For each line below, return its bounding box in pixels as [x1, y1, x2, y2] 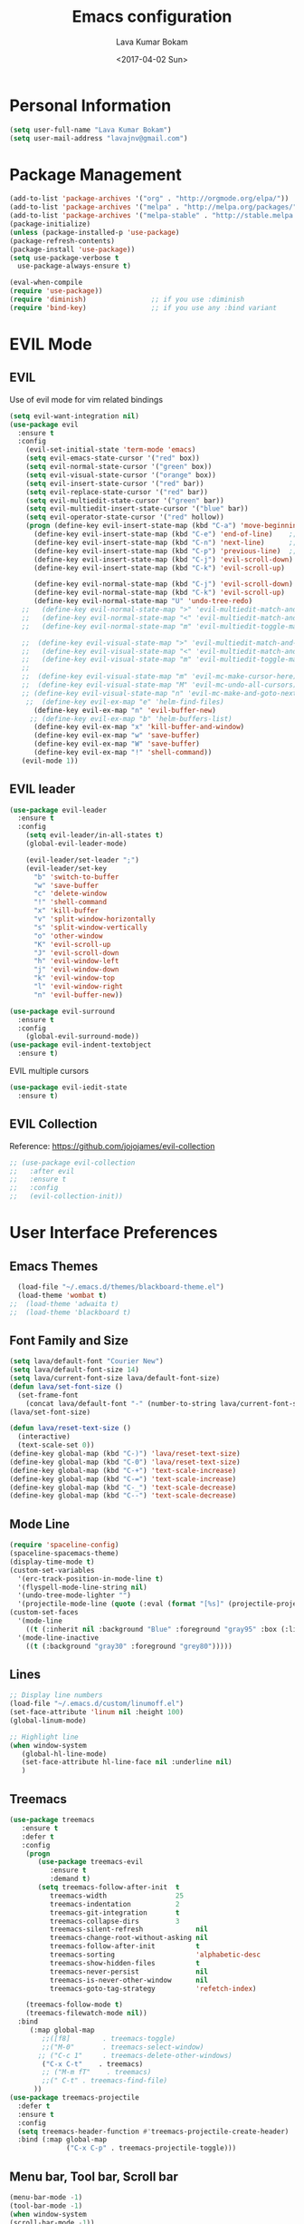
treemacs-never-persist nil [49, 1966, 208, 1976]
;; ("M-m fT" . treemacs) [42, 2068, 152, 2077]
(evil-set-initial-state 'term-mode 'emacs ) [25, 445, 196, 454]
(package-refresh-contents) [9, 236, 116, 246]
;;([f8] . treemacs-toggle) [42, 2034, 176, 2043]
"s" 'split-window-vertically [33, 922, 147, 932]
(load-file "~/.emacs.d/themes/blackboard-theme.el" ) [17, 1283, 224, 1292]
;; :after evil [9, 1166, 75, 1175]
